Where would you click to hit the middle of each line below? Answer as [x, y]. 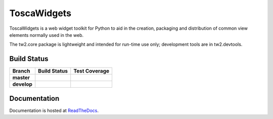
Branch [21, 71]
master [21, 78]
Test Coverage [92, 71]
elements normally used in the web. [46, 35]
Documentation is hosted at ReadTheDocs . [54, 110]
